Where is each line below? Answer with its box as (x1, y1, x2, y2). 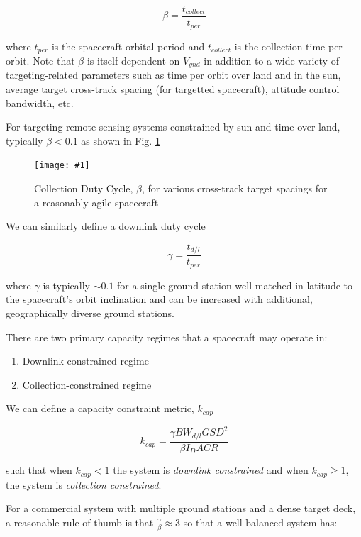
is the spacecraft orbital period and (51, 38, 205, 53)
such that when (6, 463, 72, 477)
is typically (43, 277, 90, 292)
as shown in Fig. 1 (81, 133, 160, 148)
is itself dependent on (87, 52, 180, 67)
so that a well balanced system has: (183, 514, 338, 529)
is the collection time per (234, 38, 343, 53)
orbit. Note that (6, 52, 75, 67)
